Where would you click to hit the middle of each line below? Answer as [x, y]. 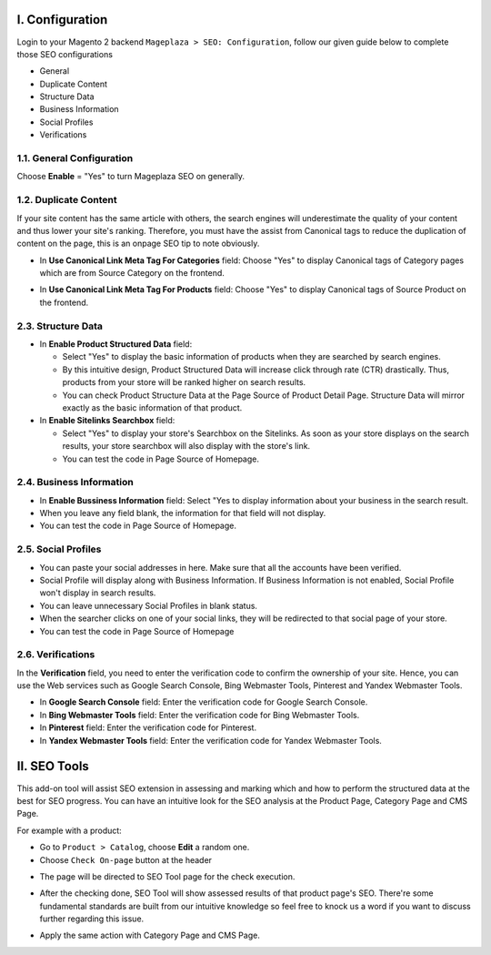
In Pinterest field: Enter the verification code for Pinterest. [148, 727]
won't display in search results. [98, 593]
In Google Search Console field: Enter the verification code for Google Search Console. [204, 702]
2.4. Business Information [75, 483]
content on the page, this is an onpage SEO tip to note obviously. [138, 244]
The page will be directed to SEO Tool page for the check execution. [167, 876]
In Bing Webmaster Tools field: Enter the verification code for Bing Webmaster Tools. [200, 715]
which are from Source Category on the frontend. [132, 273]
